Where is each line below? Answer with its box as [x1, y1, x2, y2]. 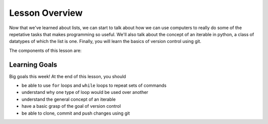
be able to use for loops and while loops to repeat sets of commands [21, 83, 167, 88]
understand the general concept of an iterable [21, 96, 116, 102]
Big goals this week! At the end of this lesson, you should [9, 73, 126, 79]
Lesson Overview [9, 7, 83, 18]
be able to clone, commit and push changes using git [21, 110, 130, 116]
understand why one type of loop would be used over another [21, 89, 148, 95]
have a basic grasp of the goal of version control [21, 103, 121, 109]
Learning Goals [9, 60, 58, 69]
